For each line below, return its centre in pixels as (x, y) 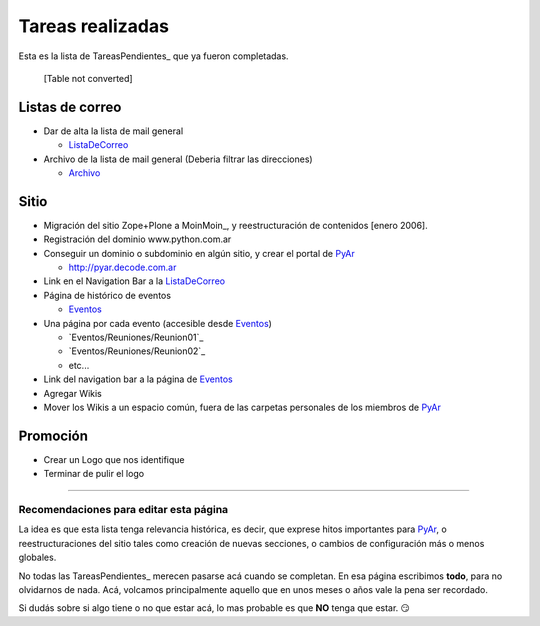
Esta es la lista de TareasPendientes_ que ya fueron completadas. (153, 56)
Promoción (53, 435)
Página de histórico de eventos (107, 295)
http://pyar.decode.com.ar (122, 267)
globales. (37, 557)
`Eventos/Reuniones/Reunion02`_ (137, 351)
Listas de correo (70, 106)
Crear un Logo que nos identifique (114, 459)
